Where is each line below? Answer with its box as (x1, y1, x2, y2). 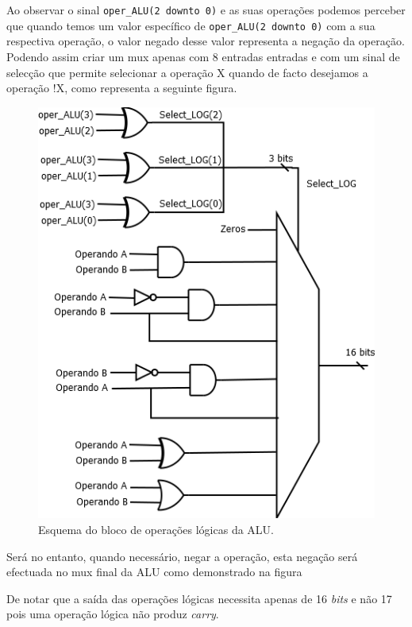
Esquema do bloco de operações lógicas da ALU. (38, 521, 274, 537)
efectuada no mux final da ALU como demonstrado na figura (6, 563, 302, 580)
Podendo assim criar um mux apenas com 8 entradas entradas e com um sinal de (6, 48, 400, 64)
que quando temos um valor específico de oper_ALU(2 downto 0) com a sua (6, 17, 375, 33)
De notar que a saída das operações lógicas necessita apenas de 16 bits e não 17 (6, 590, 392, 606)
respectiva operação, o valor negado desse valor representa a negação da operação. (6, 33, 405, 49)
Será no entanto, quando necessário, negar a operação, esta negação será (6, 548, 358, 564)
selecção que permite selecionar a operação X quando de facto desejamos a (6, 64, 368, 80)
